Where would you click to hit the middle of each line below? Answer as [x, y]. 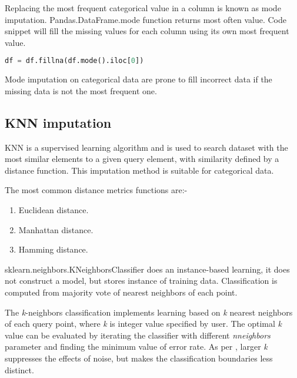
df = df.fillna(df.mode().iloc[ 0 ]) [74, 61]
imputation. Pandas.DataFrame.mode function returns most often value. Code [146, 19]
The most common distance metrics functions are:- [96, 190]
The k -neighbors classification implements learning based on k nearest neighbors [149, 312]
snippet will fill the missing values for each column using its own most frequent [147, 31]
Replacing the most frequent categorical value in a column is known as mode [143, 8]
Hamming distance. [53, 249]
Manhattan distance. [56, 229]
